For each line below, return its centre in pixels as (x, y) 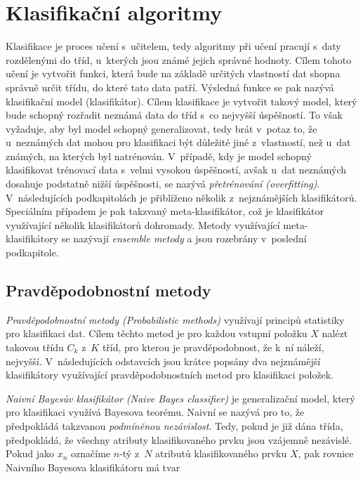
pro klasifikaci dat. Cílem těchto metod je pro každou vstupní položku (157, 333)
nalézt (335, 333)
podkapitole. (32, 252)
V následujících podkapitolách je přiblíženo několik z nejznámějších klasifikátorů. (181, 197)
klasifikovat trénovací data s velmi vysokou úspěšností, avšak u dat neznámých (176, 170)
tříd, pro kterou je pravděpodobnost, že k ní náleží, (213, 347)
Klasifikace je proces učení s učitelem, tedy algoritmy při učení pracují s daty (173, 46)
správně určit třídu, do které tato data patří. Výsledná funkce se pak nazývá (170, 87)
